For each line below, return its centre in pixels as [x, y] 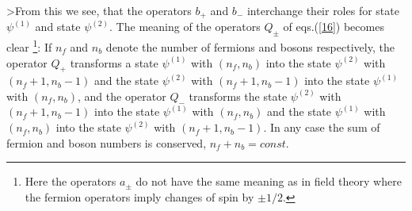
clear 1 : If [29, 46]
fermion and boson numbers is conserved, [107, 142]
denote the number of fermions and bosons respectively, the [250, 46]
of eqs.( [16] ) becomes [334, 27]
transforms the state [238, 96]
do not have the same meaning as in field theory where [269, 181]
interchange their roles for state [323, 10]
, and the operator [122, 96]
